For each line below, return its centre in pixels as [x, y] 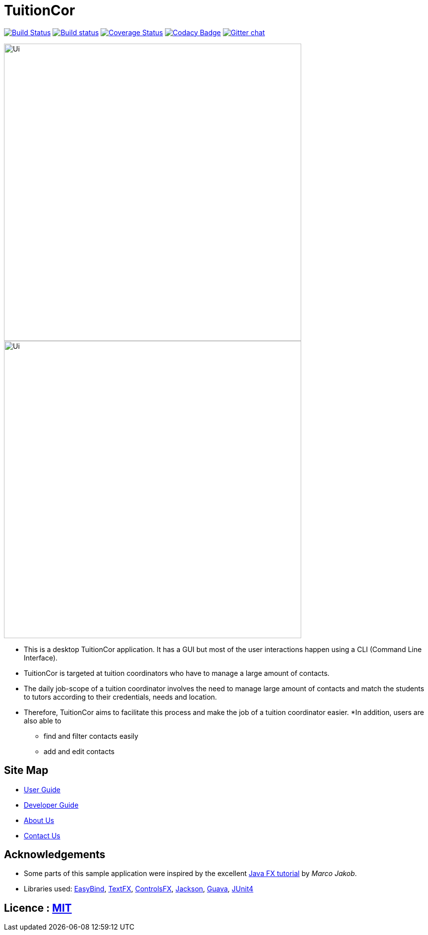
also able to [43, 720]
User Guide [42, 789]
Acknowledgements [55, 855]
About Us [39, 820]
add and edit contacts [79, 751]
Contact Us [42, 835]
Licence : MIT [38, 908]
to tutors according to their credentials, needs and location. [120, 697]
